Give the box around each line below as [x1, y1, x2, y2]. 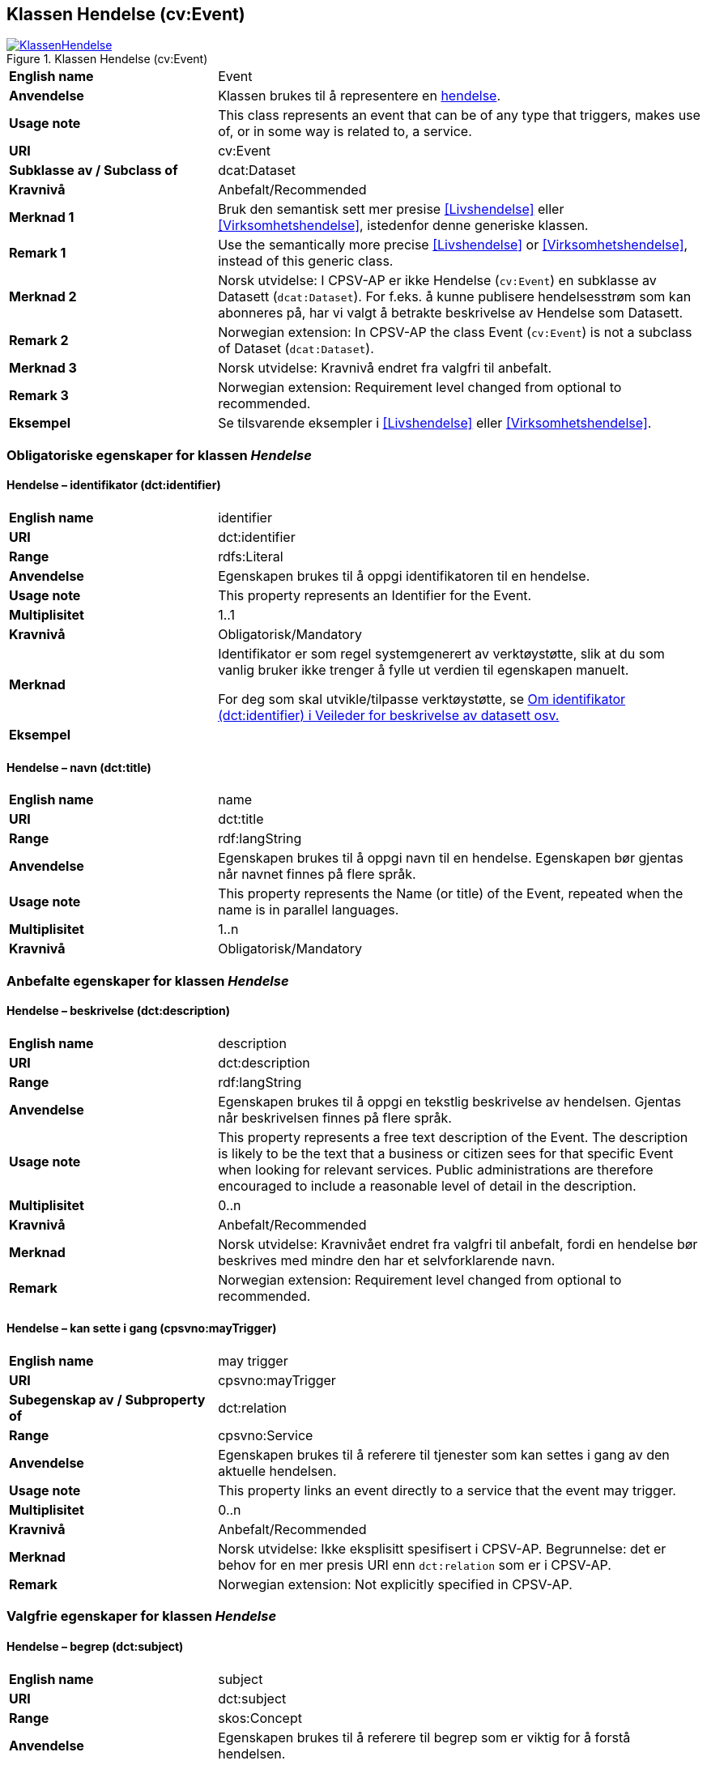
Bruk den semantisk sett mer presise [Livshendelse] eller [218, 201, 564, 218]
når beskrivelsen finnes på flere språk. [218, 1109, 452, 1126]
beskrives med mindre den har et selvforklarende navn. [218, 1251, 556, 1268]
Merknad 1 [9, 209, 75, 226]
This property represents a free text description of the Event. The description [218, 1128, 688, 1145]
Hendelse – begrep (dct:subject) [6, 1639, 184, 1654]
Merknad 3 [9, 360, 77, 377]
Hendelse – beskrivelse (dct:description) [6, 1004, 230, 1018]
